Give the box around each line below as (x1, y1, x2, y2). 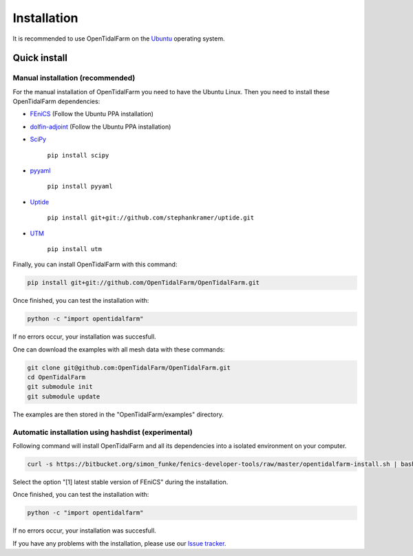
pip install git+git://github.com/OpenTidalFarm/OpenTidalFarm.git (27, 279, 260, 287)
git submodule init (27, 383, 93, 391)
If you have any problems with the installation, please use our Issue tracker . (12, 539, 226, 547)
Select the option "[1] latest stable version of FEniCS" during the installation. (12, 478, 229, 486)
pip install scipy (47, 151, 109, 159)
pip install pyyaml (47, 182, 113, 191)
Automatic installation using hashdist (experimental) (12, 427, 193, 437)
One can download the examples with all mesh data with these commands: (12, 345, 225, 354)
